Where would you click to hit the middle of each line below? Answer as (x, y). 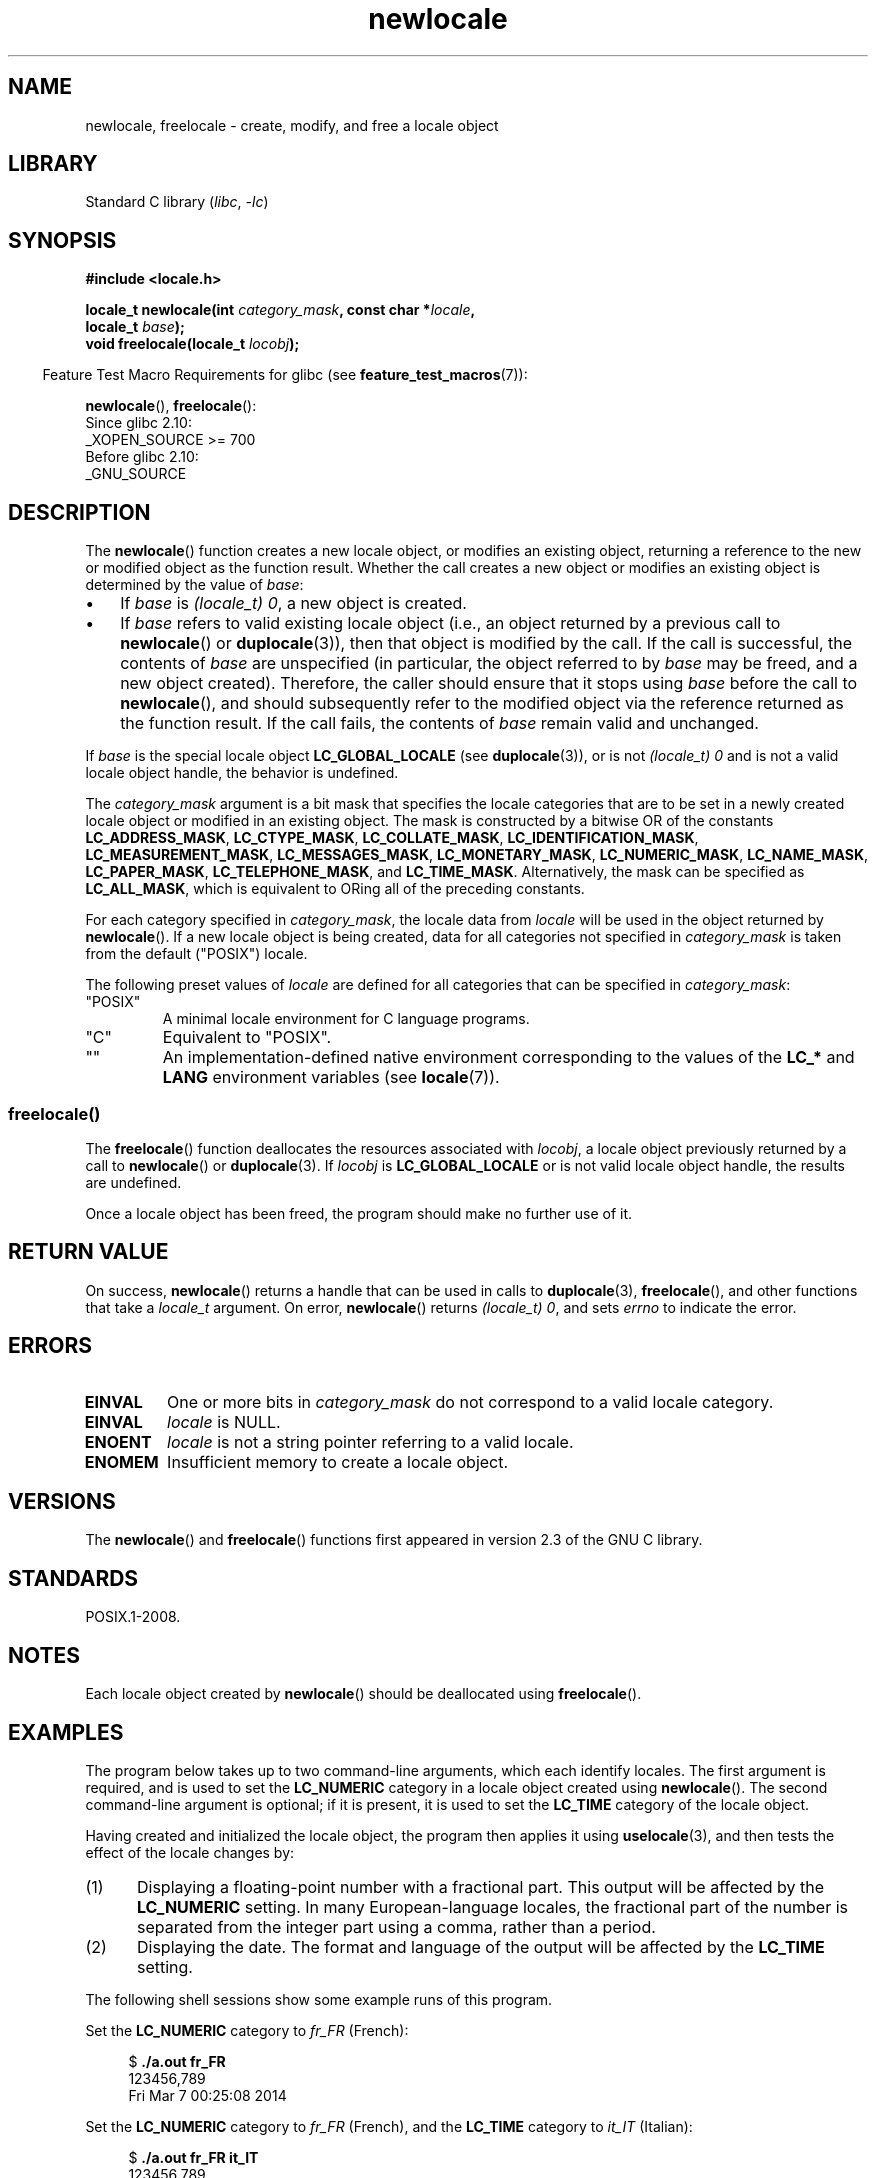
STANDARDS (73, 1578)
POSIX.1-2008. (133, 1617)
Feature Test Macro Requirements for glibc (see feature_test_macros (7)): (285, 375)
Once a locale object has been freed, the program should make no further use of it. (359, 1213)
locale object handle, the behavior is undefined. (242, 773)
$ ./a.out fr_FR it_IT (193, 2157)
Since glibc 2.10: (138, 423)
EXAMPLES (66, 1732)
